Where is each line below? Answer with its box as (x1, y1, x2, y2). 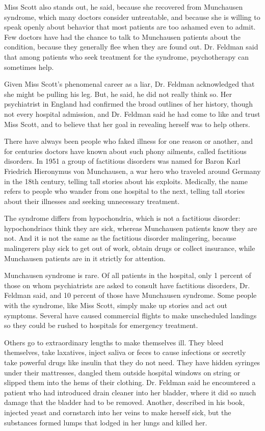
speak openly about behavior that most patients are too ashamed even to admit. (4, 21, 256, 32)
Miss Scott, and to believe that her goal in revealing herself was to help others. (4, 118, 250, 129)
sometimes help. (4, 61, 54, 72)
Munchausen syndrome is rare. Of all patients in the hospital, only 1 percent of (4, 270, 251, 281)
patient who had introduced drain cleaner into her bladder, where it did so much (4, 387, 256, 397)
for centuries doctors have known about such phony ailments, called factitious (4, 145, 247, 156)
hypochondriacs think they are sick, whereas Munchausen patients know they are (4, 222, 257, 233)
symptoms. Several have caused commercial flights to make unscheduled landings (4, 310, 257, 320)
